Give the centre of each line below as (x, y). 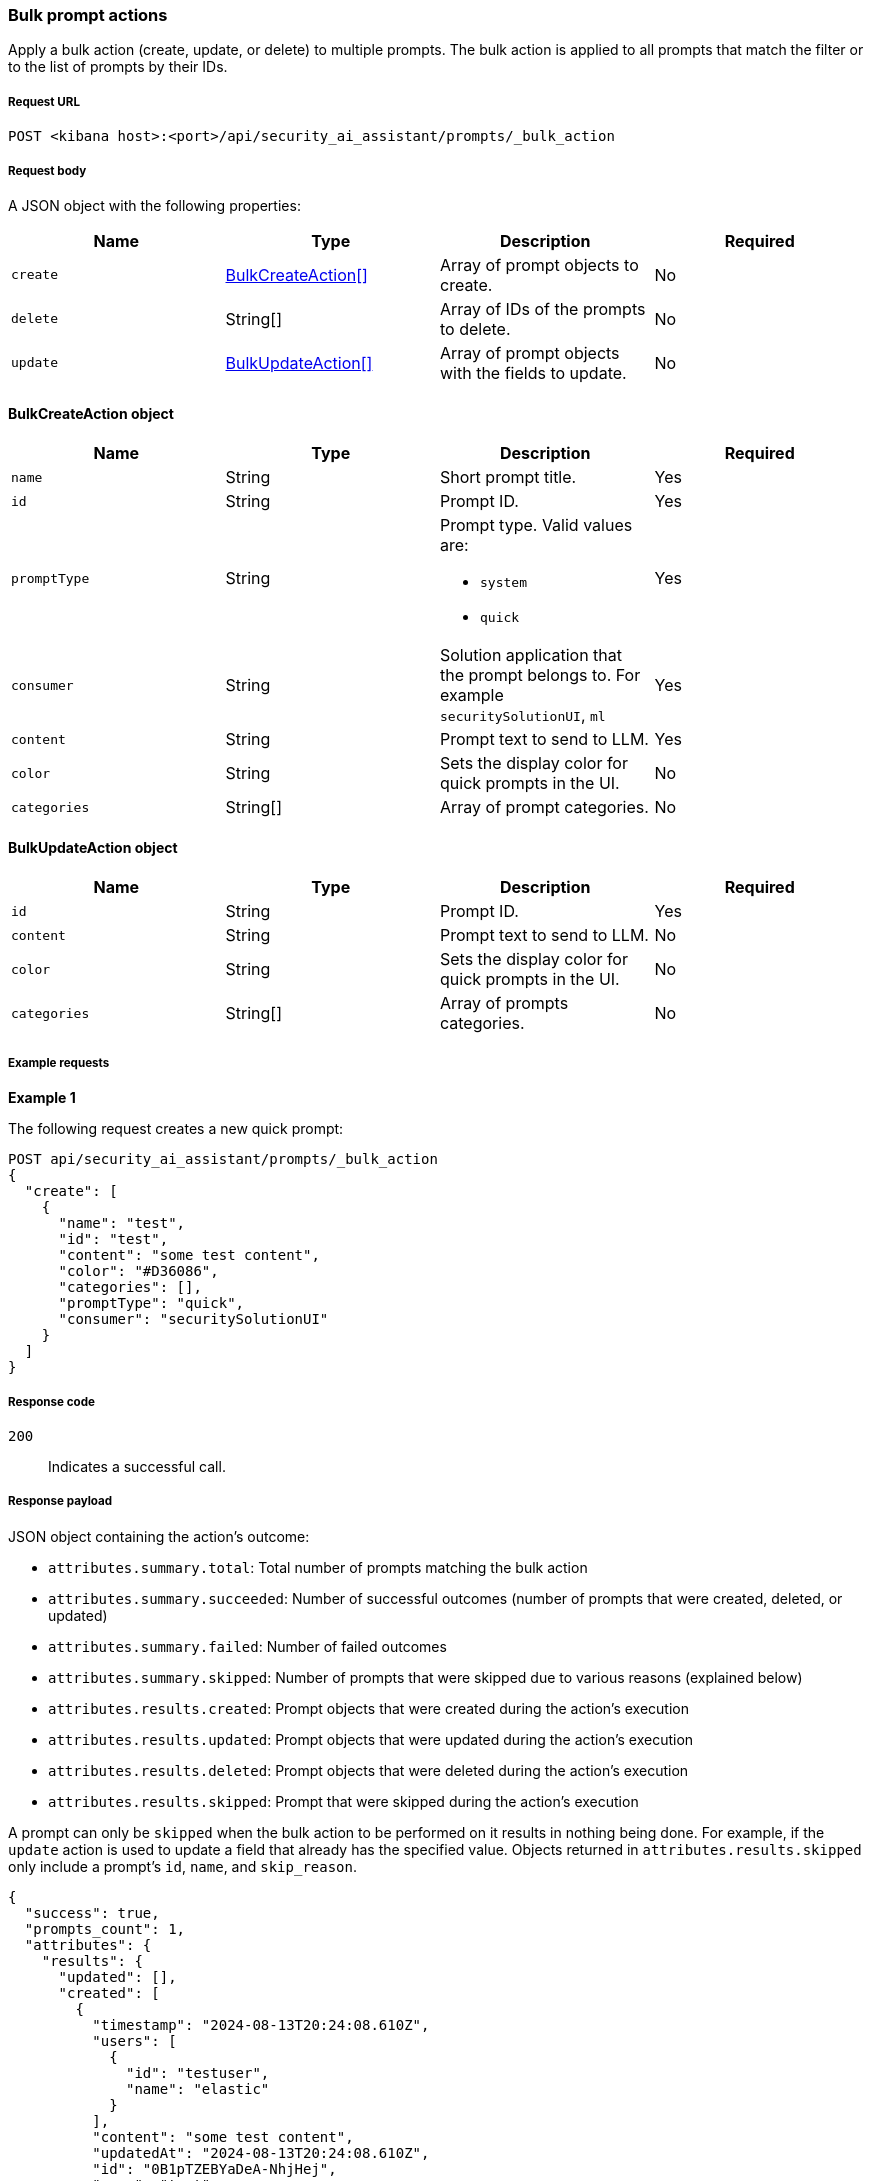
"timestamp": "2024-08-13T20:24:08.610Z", (261, 2024)
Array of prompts (504, 1003)
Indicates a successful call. (137, 1466)
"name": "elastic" (198, 2088)
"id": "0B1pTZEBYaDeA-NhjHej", (214, 2168)
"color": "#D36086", (138, 1271)
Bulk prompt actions (88, 15)
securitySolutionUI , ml (523, 715)
